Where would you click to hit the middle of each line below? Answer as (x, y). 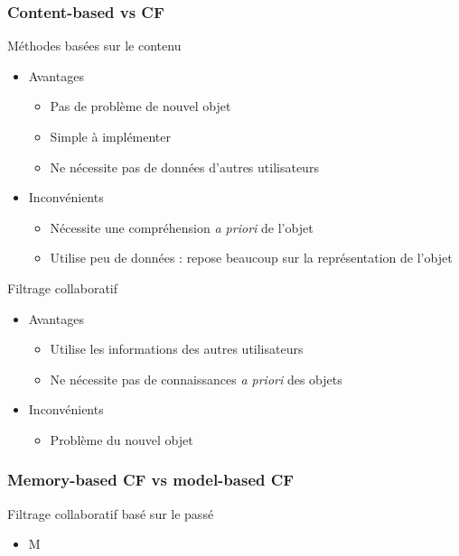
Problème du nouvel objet (122, 439)
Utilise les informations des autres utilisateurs (177, 349)
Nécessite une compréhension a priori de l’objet (182, 227)
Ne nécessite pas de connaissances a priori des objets (196, 379)
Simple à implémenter (111, 136)
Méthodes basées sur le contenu (94, 46)
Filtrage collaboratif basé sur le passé (111, 513)
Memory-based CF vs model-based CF (151, 480)
